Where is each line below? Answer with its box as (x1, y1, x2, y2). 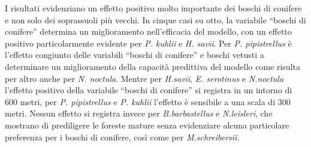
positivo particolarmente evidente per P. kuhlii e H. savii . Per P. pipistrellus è (5, 36, 292, 49)
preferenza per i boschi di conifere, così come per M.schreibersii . (5, 130, 240, 143)
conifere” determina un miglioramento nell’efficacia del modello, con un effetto (5, 25, 292, 38)
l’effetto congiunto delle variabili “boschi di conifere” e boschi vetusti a (5, 48, 264, 61)
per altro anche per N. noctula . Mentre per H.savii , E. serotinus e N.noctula (5, 72, 284, 84)
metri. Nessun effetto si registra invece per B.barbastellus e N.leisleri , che (5, 107, 273, 120)
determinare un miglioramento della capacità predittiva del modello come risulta (5, 60, 300, 72)
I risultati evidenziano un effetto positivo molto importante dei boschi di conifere (5, 2, 302, 14)
